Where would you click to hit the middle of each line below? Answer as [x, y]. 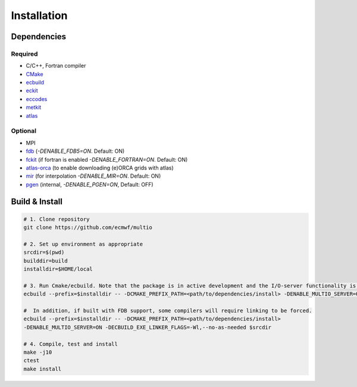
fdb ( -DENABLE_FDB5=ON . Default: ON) [75, 151]
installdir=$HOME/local [58, 269]
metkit [34, 108]
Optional [24, 131]
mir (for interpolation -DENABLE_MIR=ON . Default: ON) [93, 176]
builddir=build [46, 261]
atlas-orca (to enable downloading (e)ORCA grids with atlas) [100, 168]
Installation [39, 15]
